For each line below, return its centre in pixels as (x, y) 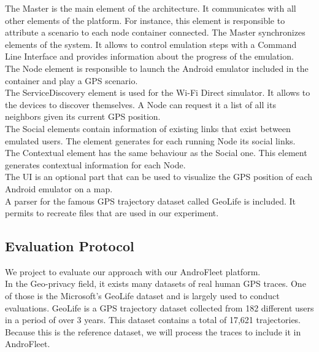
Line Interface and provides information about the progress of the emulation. (149, 56)
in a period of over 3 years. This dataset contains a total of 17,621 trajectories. (153, 320)
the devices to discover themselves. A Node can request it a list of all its (140, 104)
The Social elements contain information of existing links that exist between (148, 128)
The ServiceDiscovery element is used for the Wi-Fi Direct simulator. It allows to (158, 92)
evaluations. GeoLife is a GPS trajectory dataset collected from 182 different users (159, 307)
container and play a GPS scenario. (71, 80)
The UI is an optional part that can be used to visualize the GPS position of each (159, 177)
